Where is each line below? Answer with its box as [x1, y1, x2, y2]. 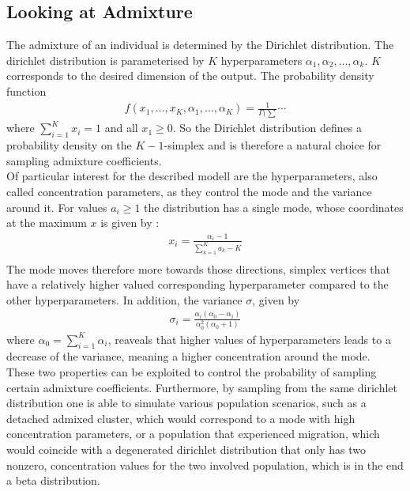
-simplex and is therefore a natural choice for [164, 137, 382, 153]
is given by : [100, 214, 160, 231]
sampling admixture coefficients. [6, 152, 162, 168]
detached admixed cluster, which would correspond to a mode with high [6, 410, 355, 426]
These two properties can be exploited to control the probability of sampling [6, 364, 377, 380]
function [6, 82, 47, 99]
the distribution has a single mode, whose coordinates [144, 198, 404, 215]
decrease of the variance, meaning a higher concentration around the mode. [6, 348, 371, 364]
